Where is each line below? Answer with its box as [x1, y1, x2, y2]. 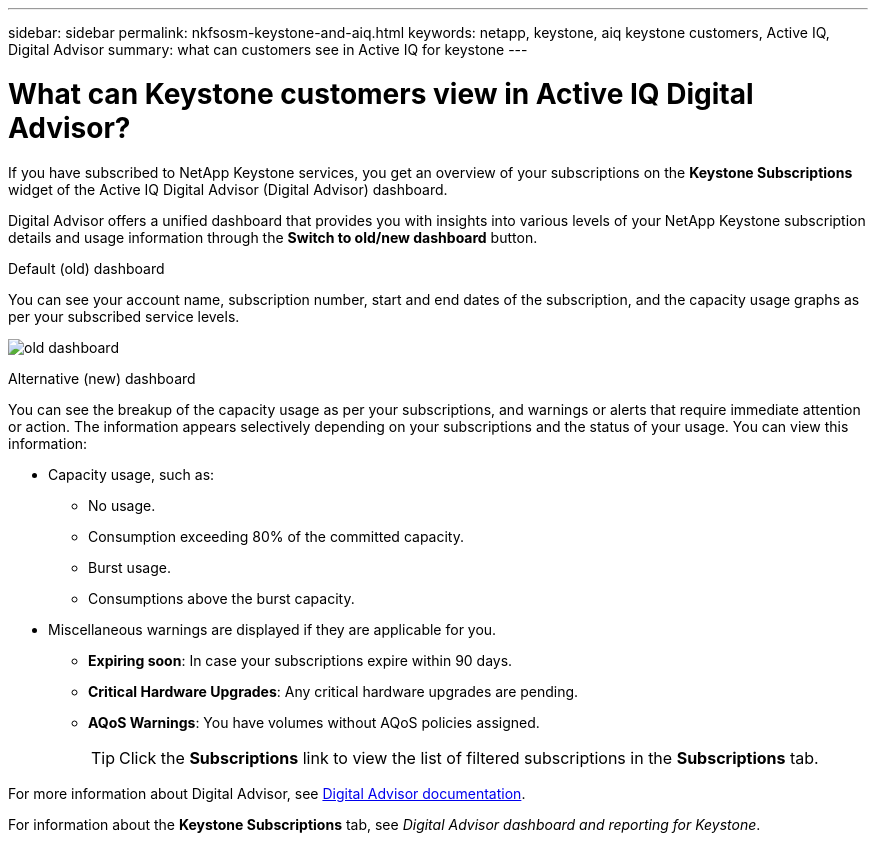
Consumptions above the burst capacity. [88, 589, 355, 607]
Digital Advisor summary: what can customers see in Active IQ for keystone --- [8, 41, 528, 58]
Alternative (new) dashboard [8, 369, 196, 387]
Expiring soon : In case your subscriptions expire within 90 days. [88, 651, 513, 669]
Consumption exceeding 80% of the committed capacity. [88, 527, 464, 545]
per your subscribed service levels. [8, 307, 240, 325]
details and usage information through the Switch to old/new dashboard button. [8, 228, 538, 246]
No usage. [88, 496, 156, 514]
